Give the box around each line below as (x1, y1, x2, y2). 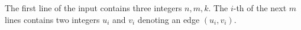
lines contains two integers (5, 13, 100, 25)
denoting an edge (137, 13, 200, 25)
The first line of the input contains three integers (5, 2, 182, 14)
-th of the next (233, 2, 287, 14)
